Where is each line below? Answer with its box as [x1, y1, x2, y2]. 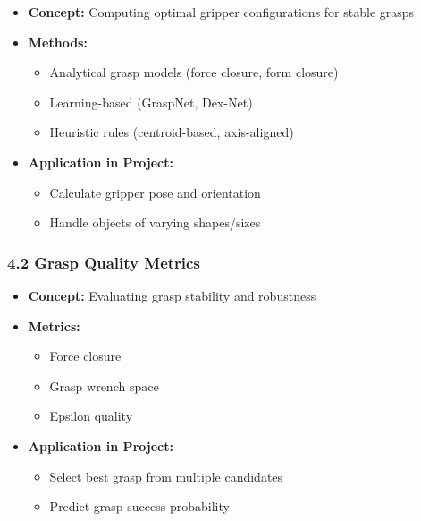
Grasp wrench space [49, 376, 159, 395]
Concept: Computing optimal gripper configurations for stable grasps [28, 3, 415, 21]
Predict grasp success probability [49, 497, 230, 516]
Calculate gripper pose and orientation [49, 183, 261, 201]
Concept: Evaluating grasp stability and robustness [28, 286, 316, 304]
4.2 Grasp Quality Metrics [7, 251, 200, 273]
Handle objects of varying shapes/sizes [49, 213, 261, 232]
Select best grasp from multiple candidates [49, 466, 283, 485]
